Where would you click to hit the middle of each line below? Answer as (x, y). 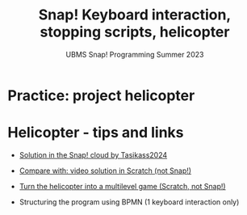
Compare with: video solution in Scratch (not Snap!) (105, 171)
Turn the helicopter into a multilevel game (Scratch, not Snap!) (123, 186)
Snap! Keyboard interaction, (135, 15)
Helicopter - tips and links (96, 133)
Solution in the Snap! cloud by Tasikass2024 (93, 154)
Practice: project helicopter (101, 95)
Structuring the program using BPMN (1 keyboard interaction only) (129, 202)
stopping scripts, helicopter (135, 32)
